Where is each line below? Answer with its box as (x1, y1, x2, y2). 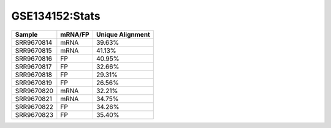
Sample (15, 30, 38, 39)
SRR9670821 (15, 94, 52, 103)
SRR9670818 (15, 70, 52, 79)
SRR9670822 (15, 102, 53, 111)
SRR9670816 (15, 54, 52, 62)
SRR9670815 (15, 46, 52, 55)
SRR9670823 (15, 110, 53, 119)
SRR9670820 (15, 86, 54, 95)
